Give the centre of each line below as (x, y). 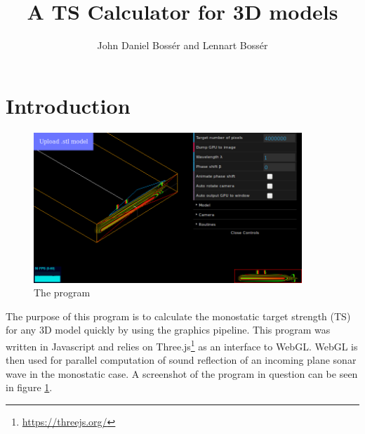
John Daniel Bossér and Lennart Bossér (182, 45)
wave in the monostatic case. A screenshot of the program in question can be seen (182, 373)
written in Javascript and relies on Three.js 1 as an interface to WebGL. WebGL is (182, 345)
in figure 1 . (29, 387)
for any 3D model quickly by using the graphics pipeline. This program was (168, 330)
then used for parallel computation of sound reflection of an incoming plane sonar (181, 360)
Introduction (68, 105)
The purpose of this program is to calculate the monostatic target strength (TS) (178, 316)
